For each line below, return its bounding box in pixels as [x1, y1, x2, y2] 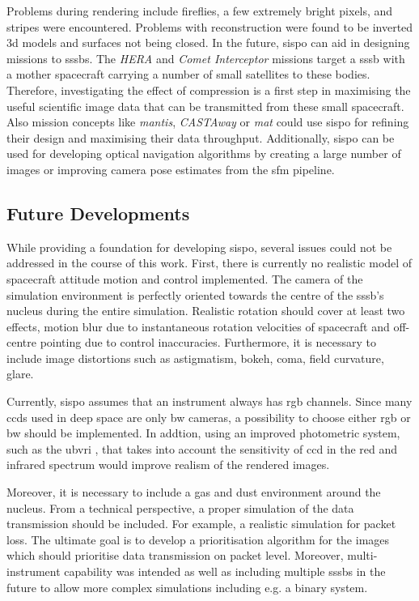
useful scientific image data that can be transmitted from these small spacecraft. [6, 97, 404, 114]
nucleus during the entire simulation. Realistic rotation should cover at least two [6, 302, 405, 319]
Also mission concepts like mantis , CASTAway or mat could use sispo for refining [6, 113, 409, 130]
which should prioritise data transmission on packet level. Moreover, [6, 547, 344, 564]
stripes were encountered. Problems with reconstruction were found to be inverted [6, 18, 413, 35]
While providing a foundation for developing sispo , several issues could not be [6, 238, 392, 255]
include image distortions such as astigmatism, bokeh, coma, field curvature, [6, 349, 384, 366]
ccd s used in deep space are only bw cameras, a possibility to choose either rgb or [6, 408, 411, 425]
